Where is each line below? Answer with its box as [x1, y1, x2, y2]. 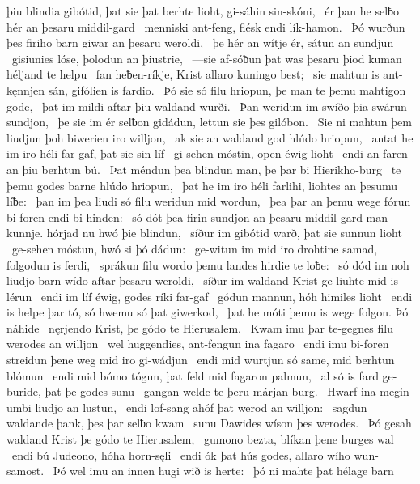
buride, [6, 383, 41, 400]
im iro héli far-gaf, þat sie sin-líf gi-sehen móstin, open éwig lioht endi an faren [6, 145, 408, 162]
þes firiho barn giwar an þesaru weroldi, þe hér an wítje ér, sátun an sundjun [6, 34, 394, 51]
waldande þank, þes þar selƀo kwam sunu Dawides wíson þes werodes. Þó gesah [6, 414, 412, 431]
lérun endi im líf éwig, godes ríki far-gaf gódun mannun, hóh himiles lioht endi [6, 287, 413, 304]
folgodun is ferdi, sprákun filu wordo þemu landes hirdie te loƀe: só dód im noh [6, 256, 409, 273]
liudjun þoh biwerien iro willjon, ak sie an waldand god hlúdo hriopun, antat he [6, 129, 414, 146]
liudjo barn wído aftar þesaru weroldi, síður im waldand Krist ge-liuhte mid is [6, 272, 398, 289]
